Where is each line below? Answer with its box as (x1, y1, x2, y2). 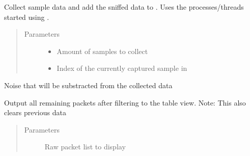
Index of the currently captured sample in (57, 63, 187, 73)
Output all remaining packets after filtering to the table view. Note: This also (4, 97, 246, 108)
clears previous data (4, 107, 66, 118)
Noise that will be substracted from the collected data (4, 80, 173, 90)
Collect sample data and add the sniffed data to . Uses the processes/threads (4, 2, 244, 12)
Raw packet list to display (44, 141, 126, 152)
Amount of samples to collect (57, 45, 148, 56)
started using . (4, 11, 49, 22)
